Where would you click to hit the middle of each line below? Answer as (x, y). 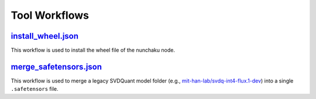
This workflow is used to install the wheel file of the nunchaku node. (93, 50)
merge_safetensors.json (56, 66)
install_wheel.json (45, 36)
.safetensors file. (35, 89)
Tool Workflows (50, 15)
